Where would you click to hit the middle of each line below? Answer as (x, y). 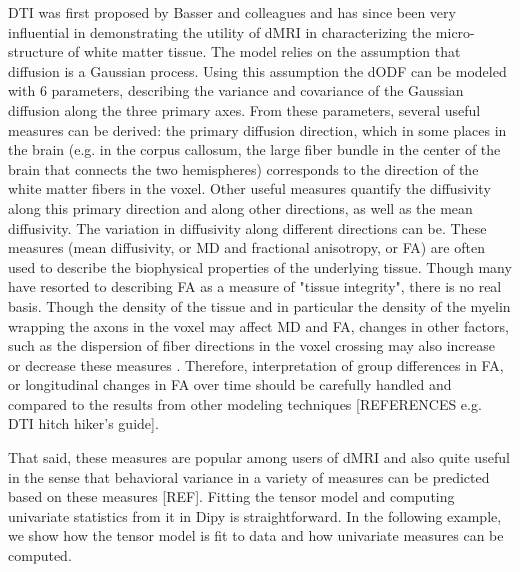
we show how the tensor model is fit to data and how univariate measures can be (256, 535)
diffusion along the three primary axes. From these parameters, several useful (244, 109)
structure (36, 51)
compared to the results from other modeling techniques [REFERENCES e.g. (245, 403)
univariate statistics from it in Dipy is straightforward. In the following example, (255, 515)
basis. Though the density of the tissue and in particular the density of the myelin (259, 305)
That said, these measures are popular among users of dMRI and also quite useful (259, 457)
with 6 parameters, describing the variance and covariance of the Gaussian (236, 90)
